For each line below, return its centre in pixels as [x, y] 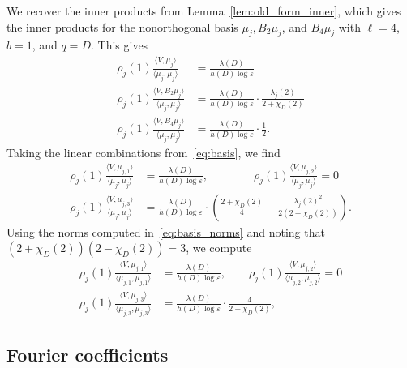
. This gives [119, 45]
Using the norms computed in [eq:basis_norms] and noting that [166, 231]
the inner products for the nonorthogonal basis [122, 26]
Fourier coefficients [88, 354]
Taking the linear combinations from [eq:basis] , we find [144, 152]
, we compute [219, 248]
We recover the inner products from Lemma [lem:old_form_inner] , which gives [204, 11]
